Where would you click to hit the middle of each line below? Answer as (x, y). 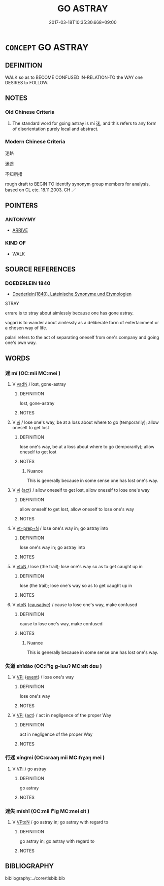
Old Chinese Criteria (30, 112)
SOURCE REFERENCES (40, 269)
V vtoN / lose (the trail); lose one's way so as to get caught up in (77, 567)
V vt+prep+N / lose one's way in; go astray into (60, 528)
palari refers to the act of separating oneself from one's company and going (82, 338)
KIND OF (16, 243)
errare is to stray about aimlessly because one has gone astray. (69, 313)
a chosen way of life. (26, 328)
